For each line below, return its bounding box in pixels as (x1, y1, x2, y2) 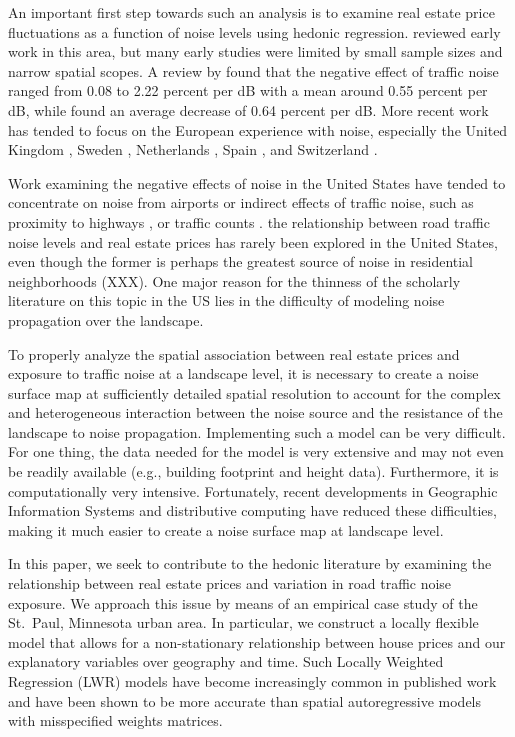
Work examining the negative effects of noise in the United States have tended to (8, 172, 506, 193)
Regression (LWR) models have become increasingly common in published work (8, 671, 497, 691)
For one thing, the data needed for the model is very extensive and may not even (8, 441, 504, 462)
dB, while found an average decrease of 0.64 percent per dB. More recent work (8, 99, 489, 120)
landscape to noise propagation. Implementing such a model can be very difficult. (8, 421, 506, 442)
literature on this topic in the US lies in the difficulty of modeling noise (8, 290, 445, 311)
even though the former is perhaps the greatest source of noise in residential (8, 251, 474, 272)
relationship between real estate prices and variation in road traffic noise (8, 573, 452, 594)
